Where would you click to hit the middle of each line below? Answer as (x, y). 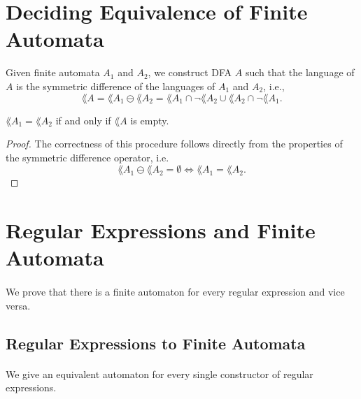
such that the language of (300, 72)
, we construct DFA (190, 72)
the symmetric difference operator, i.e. (87, 157)
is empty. (150, 120)
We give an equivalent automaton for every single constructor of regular (160, 373)
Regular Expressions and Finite (161, 230)
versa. (18, 305)
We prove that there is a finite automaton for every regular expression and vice (175, 292)
